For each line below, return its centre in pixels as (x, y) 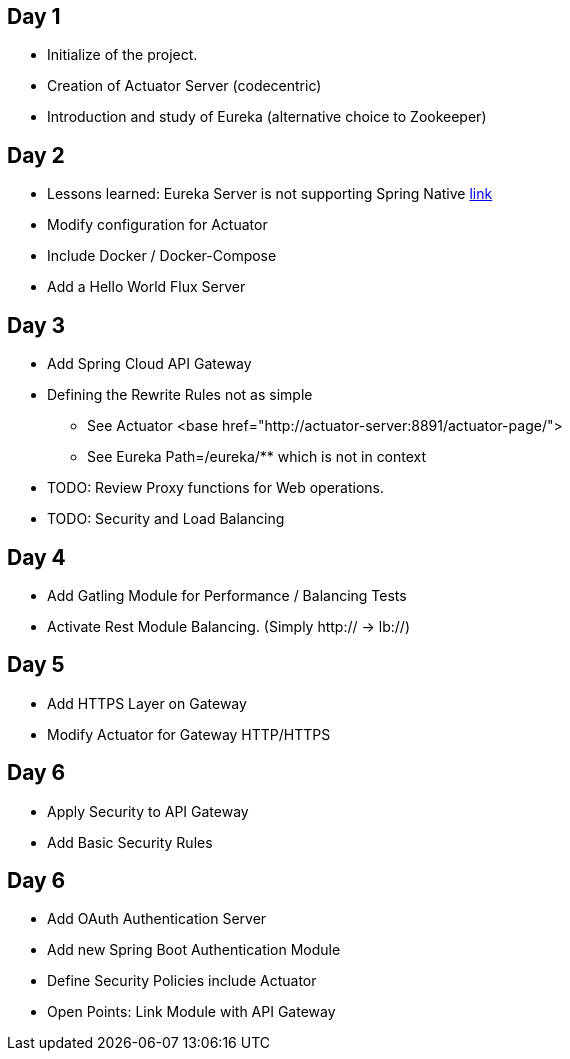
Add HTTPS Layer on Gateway (147, 703)
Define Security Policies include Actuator (182, 981)
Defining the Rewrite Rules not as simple (180, 395)
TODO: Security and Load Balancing (166, 519)
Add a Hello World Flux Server (146, 287)
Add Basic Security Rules (130, 842)
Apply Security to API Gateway (148, 811)
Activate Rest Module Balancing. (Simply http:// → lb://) (228, 626)
